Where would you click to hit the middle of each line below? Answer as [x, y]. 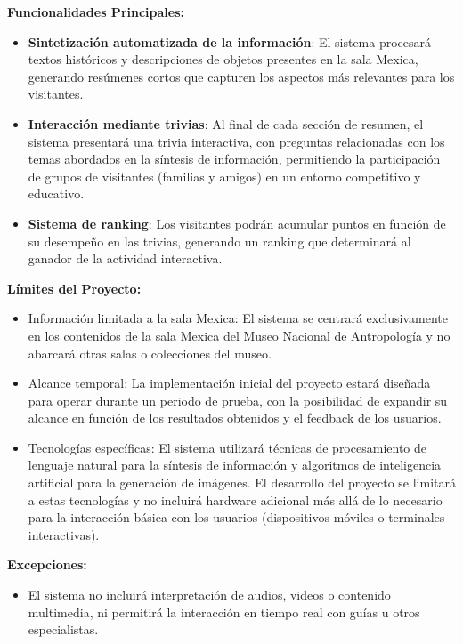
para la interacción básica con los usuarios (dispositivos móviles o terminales [236, 517]
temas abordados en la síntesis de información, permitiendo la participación [234, 159]
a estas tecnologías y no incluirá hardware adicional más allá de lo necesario [235, 499]
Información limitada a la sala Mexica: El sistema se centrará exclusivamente [238, 318]
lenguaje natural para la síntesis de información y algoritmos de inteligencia [235, 465]
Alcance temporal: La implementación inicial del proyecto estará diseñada [229, 383]
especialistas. [63, 629]
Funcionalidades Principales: [96, 12]
